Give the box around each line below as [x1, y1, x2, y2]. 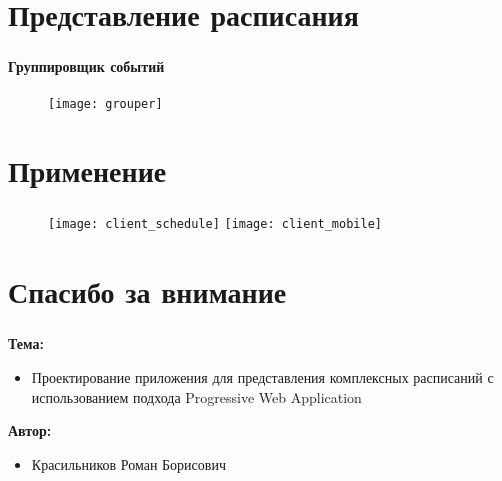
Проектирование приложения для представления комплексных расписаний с [31, 367, 494, 387]
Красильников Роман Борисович [31, 453, 226, 474]
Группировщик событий [8, 56, 165, 77]
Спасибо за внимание [8, 271, 287, 312]
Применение [8, 150, 167, 191]
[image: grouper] [48, 96, 163, 111]
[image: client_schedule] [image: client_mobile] [48, 217, 382, 232]
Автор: [8, 420, 52, 441]
